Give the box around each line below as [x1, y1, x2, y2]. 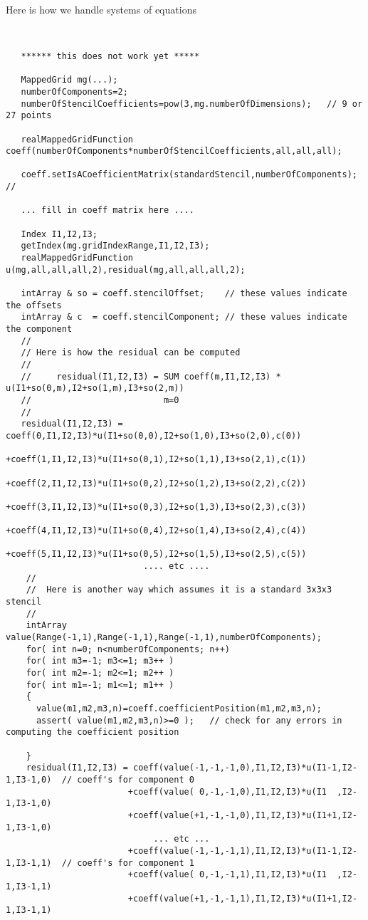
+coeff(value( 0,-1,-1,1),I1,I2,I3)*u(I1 [127, 869, 327, 880]
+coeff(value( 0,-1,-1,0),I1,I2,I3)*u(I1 [127, 786, 327, 797]
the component [6, 324, 73, 334]
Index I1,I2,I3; [21, 229, 98, 239]
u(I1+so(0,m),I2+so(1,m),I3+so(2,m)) [6, 383, 184, 394]
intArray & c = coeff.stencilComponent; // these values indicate [21, 312, 347, 323]
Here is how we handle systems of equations [6, 2, 196, 16]
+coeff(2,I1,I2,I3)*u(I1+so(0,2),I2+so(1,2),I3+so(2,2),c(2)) [6, 478, 307, 488]
